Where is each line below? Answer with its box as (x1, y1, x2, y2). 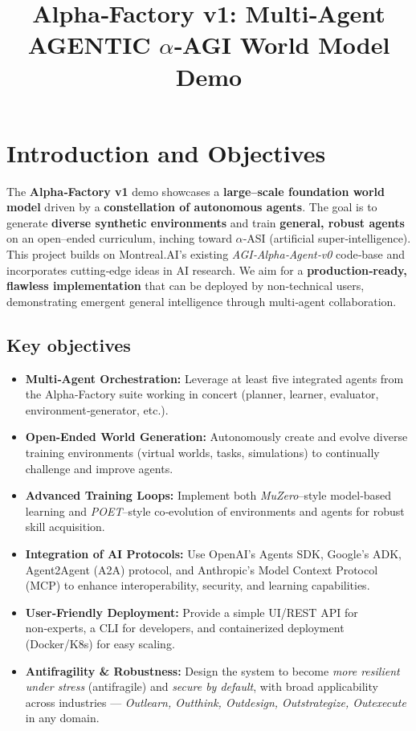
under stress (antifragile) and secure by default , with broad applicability (25, 678, 378, 695)
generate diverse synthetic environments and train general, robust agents (6, 214, 405, 231)
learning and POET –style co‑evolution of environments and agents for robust (25, 502, 405, 519)
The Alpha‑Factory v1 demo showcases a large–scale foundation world (6, 182, 385, 199)
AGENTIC (27, 28, 151, 61)
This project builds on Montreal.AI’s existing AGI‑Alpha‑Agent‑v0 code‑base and (6, 246, 406, 263)
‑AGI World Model (173, 28, 390, 61)
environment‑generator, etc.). (25, 401, 169, 418)
